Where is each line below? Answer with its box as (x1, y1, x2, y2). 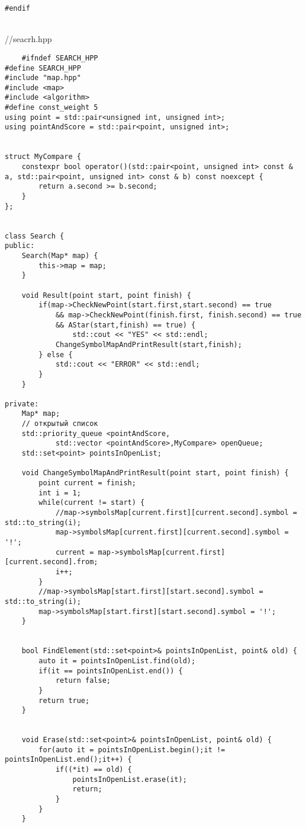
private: (5, 399, 39, 408)
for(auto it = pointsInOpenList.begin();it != (38, 745, 226, 754)
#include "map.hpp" (5, 74, 81, 82)
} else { (38, 350, 73, 359)
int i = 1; (38, 488, 81, 497)
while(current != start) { (38, 498, 145, 507)
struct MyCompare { (5, 152, 81, 161)
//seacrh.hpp (5, 33, 52, 45)
